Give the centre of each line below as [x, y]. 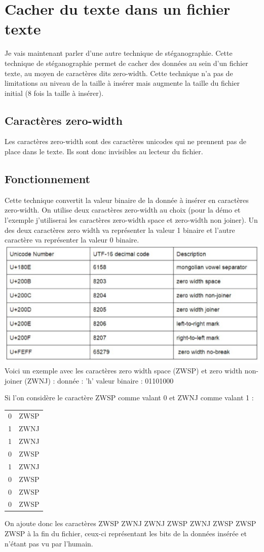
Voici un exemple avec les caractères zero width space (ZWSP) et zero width [124, 370]
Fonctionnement [47, 179]
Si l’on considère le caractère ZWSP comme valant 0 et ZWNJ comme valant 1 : [129, 398]
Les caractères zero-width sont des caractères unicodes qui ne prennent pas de [125, 141]
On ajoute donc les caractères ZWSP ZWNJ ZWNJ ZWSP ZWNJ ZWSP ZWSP [130, 523]
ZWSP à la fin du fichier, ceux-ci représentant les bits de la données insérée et [126, 533]
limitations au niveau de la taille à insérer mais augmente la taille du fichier [122, 83]
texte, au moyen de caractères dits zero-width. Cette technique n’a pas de [119, 73]
